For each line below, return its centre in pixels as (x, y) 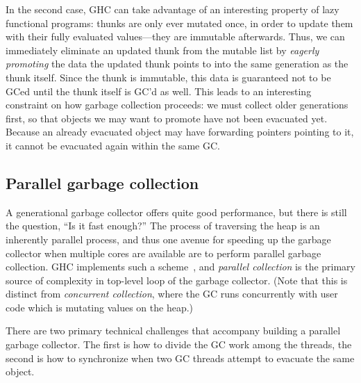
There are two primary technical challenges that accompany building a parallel (173, 331)
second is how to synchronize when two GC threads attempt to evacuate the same (180, 358)
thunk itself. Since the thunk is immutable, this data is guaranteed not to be (168, 77)
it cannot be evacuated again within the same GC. (113, 145)
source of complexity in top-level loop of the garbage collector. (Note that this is (177, 280)
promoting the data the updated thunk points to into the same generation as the (177, 64)
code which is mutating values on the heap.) (100, 307)
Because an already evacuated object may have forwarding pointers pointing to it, (180, 132)
